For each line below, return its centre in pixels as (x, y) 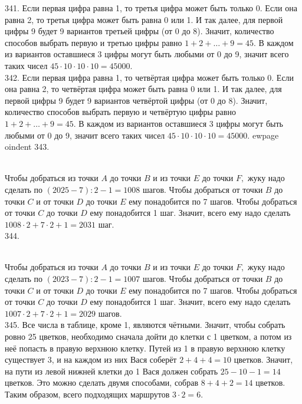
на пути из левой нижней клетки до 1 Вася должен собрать (111, 371)
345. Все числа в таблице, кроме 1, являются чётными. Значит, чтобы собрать (145, 325)
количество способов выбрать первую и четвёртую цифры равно (120, 112)
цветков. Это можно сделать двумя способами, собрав (102, 382)
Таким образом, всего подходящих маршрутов (87, 394)
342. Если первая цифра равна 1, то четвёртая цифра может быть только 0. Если (150, 77)
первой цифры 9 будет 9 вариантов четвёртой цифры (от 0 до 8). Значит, (136, 100)
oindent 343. (27, 147)
